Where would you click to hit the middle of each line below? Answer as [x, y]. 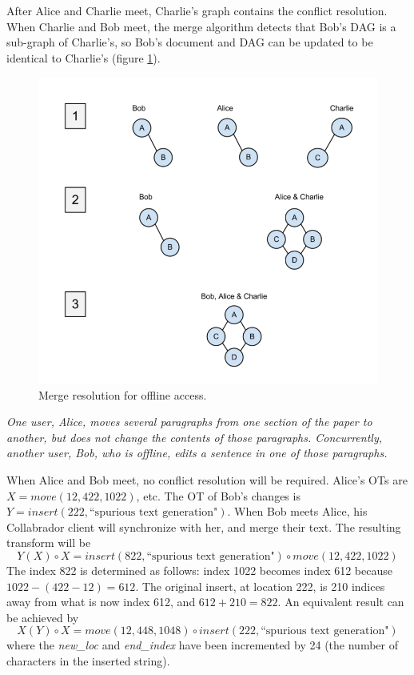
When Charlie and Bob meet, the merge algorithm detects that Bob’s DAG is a [201, 26]
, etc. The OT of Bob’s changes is [218, 495]
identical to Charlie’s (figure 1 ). [84, 57]
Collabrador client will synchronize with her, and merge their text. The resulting [204, 526]
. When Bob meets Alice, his [297, 511]
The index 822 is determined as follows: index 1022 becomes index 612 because [199, 570]
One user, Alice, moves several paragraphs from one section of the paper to [189, 422]
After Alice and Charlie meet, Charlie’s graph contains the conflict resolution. [197, 10]
